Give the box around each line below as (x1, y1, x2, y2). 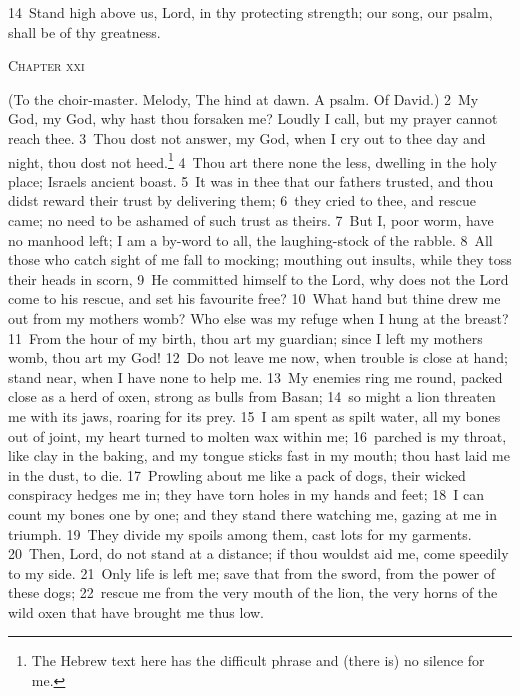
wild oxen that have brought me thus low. (8, 601, 265, 622)
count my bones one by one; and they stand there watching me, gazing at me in (8, 503, 497, 524)
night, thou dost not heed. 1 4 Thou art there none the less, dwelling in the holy (8, 148, 497, 172)
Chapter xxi (8, 55, 85, 76)
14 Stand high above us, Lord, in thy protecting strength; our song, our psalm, (8, 2, 493, 22)
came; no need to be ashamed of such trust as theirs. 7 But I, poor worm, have (8, 210, 494, 230)
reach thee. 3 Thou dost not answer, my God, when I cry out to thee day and (8, 127, 486, 148)
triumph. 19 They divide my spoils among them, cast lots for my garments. (8, 523, 472, 544)
